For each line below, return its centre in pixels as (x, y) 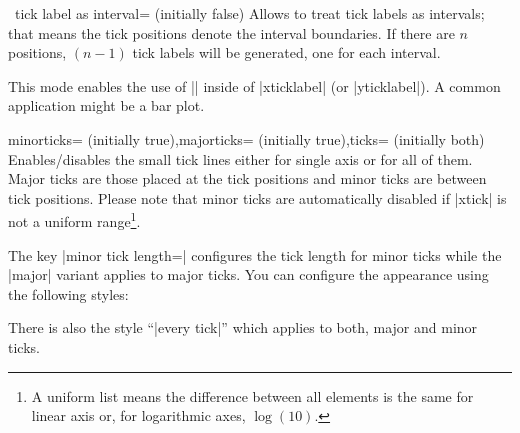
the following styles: (68, 293)
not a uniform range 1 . (74, 219)
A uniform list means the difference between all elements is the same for (252, 395)
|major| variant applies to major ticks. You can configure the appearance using (248, 274)
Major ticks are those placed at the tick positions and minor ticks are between (247, 178)
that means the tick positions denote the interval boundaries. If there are (231, 32)
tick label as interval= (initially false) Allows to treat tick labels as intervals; (249, 13)
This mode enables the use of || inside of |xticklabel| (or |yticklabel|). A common (254, 85)
